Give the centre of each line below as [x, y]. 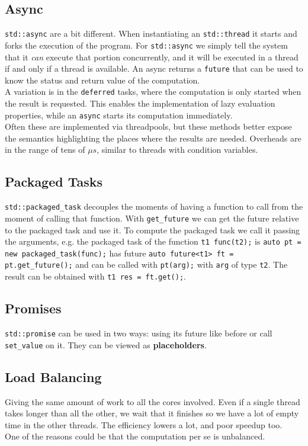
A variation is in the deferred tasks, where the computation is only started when [153, 92]
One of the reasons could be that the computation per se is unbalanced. [135, 436]
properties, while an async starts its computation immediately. [119, 115]
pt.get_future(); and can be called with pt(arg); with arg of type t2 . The [146, 264]
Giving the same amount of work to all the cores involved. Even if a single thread [153, 401]
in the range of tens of [45, 150]
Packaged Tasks [54, 182]
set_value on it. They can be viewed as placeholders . [106, 344]
